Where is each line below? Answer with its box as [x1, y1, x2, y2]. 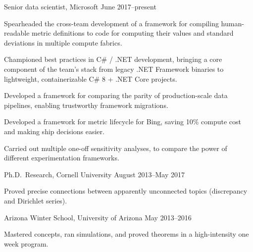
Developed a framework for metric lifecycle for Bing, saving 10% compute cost [4, 116, 242, 127]
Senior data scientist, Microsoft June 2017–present [4, 1, 156, 11]
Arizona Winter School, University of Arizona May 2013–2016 [4, 212, 192, 222]
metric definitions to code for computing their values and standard [32, 28, 234, 38]
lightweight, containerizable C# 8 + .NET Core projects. [4, 73, 177, 84]
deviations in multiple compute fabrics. [4, 37, 122, 48]
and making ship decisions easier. [4, 126, 104, 136]
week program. [4, 238, 49, 249]
